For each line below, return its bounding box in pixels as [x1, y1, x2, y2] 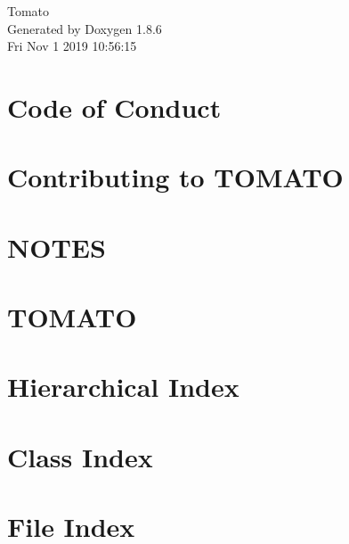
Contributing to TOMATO [7, 159, 344, 195]
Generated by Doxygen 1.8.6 [7, 19, 162, 37]
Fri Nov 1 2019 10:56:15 [7, 37, 137, 55]
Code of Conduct [7, 88, 222, 125]
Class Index [7, 438, 153, 474]
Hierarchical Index [7, 368, 239, 405]
